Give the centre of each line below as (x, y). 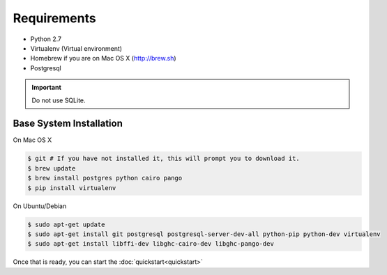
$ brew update (52, 168)
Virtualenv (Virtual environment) (76, 48)
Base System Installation (68, 124)
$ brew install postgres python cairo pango (105, 178)
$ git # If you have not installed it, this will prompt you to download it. (164, 159)
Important (47, 88)
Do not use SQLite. (59, 100)
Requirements (55, 18)
